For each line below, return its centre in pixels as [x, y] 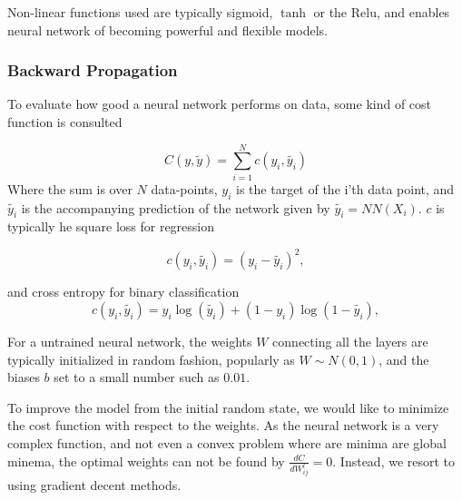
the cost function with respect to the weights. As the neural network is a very [223, 425]
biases [24, 377]
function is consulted [65, 122]
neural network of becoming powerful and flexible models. [167, 29]
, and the [404, 359]
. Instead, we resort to [394, 461]
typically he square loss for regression [111, 226]
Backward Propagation [93, 70]
